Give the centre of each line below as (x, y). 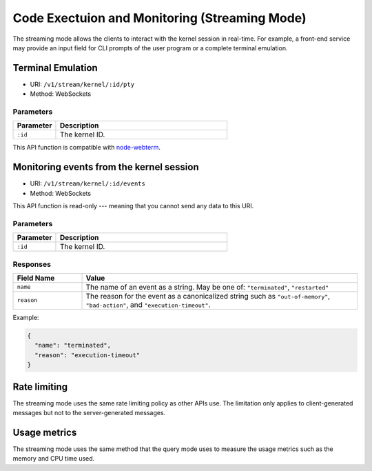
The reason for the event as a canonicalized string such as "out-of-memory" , (208, 296)
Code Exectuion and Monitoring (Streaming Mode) (159, 18)
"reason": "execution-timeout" (87, 355)
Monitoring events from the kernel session (106, 167)
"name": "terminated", (73, 345)
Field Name (36, 278)
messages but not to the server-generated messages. (89, 413)
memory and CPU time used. (54, 459)
